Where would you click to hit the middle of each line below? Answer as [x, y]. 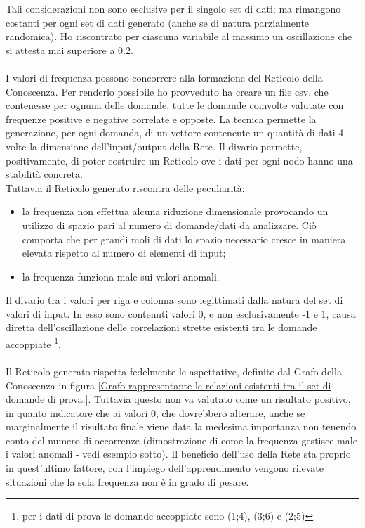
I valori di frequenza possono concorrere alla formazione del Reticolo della [164, 77]
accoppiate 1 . [33, 343]
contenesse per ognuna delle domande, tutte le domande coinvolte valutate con [175, 105]
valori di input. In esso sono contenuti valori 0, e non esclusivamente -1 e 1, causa [181, 313]
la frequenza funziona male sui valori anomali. [121, 276]
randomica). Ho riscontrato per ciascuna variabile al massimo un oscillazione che [179, 36]
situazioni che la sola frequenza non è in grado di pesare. [127, 481]
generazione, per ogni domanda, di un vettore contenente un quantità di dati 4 [175, 133]
